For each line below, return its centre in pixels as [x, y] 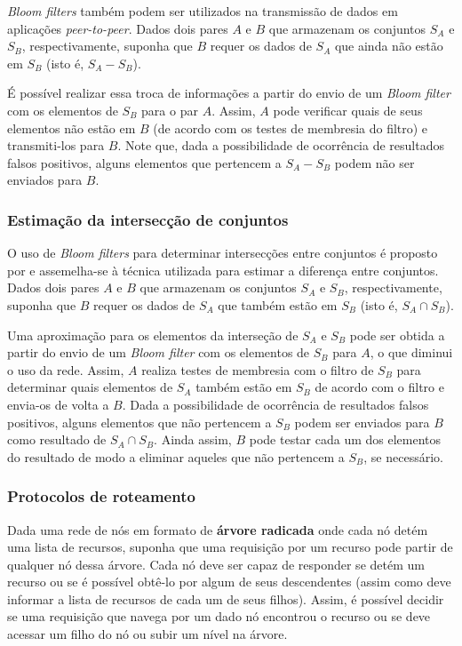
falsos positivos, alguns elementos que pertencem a [144, 162]
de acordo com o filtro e [379, 387]
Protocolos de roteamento [101, 496]
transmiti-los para [56, 145]
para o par [170, 110]
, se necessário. [403, 456]
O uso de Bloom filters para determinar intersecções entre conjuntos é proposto [223, 253]
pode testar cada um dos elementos [345, 439]
